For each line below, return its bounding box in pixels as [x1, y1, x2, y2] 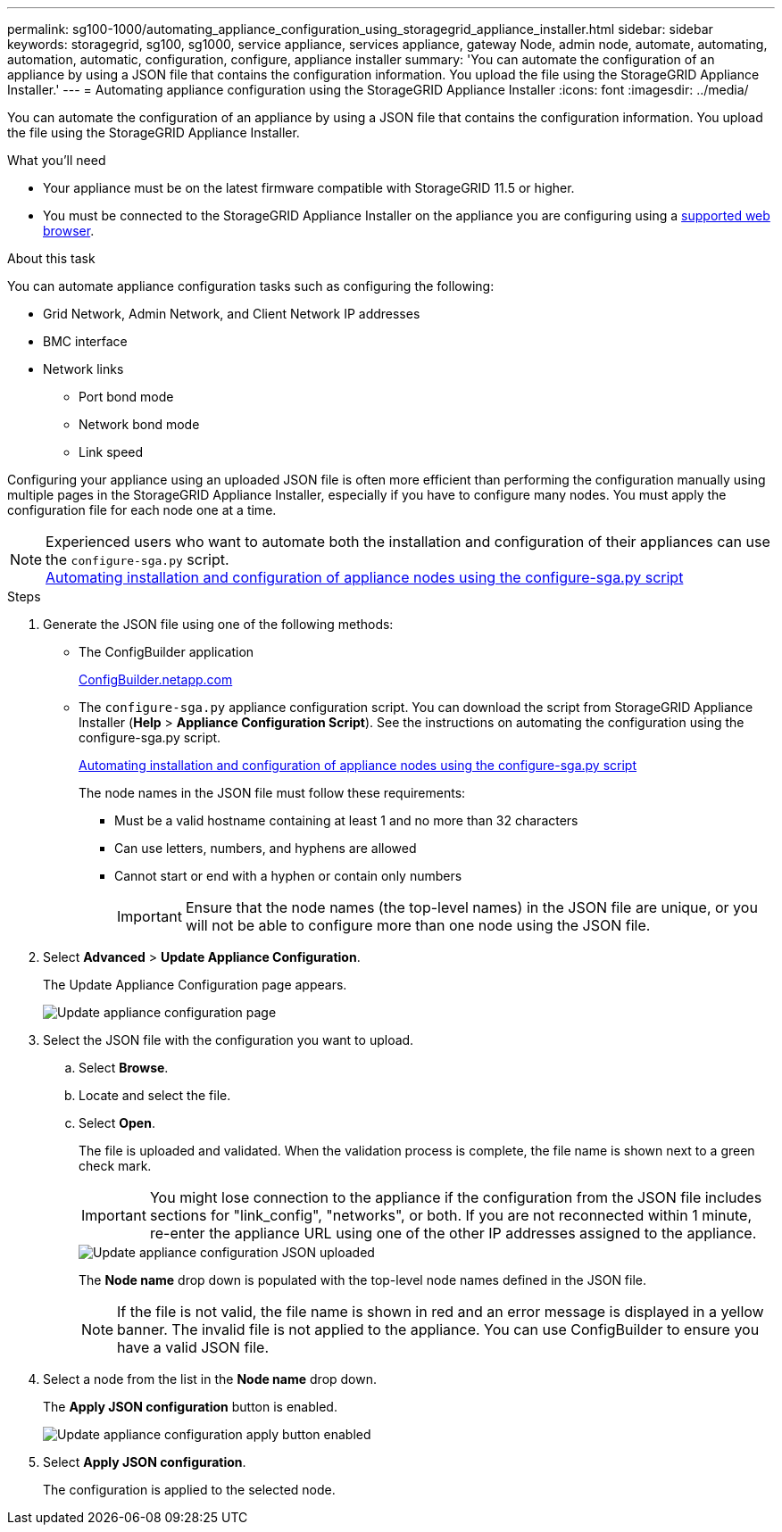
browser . [43, 223, 95, 238]
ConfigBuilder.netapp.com [79, 672, 233, 687]
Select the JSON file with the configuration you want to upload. [43, 1032, 414, 1048]
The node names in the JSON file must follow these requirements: [79, 785, 466, 800]
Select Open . [79, 1115, 155, 1130]
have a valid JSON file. [117, 1338, 270, 1356]
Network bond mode [79, 417, 200, 432]
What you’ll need [7, 153, 106, 168]
